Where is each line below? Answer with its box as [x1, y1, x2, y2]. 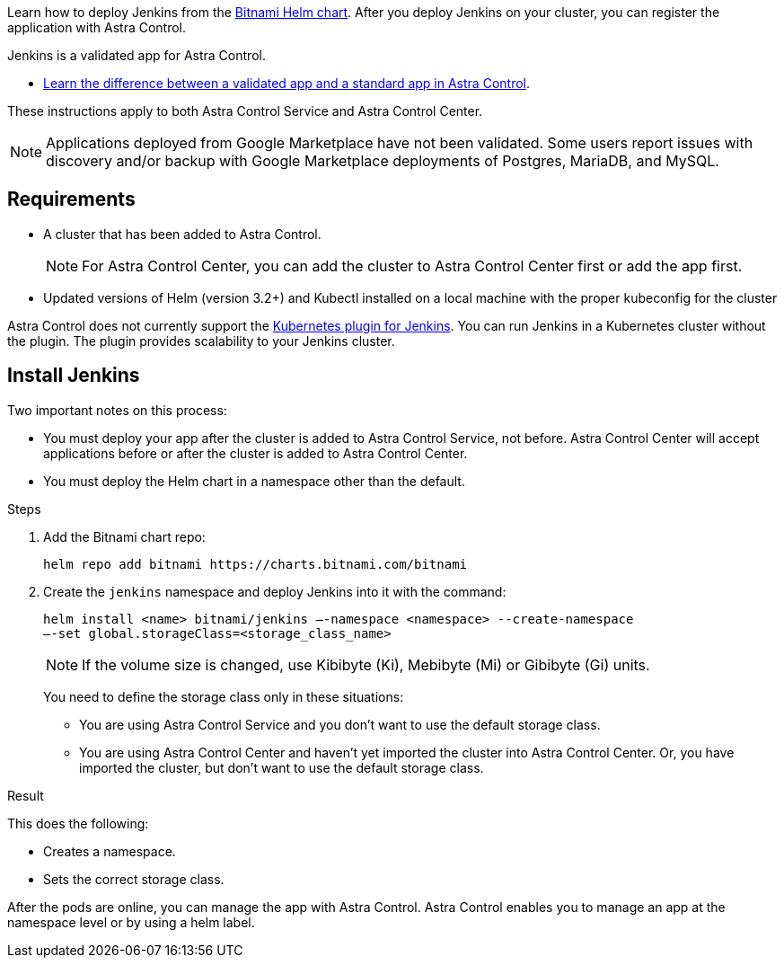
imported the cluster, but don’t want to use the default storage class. [79, 759, 484, 775]
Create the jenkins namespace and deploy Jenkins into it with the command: [43, 583, 507, 599]
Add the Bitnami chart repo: [43, 528, 206, 544]
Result [7, 787, 44, 803]
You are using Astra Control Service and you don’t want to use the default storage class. [79, 716, 601, 732]
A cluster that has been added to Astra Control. [43, 226, 322, 242]
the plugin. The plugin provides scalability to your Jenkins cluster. [7, 332, 395, 349]
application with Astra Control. [7, 20, 187, 35]
